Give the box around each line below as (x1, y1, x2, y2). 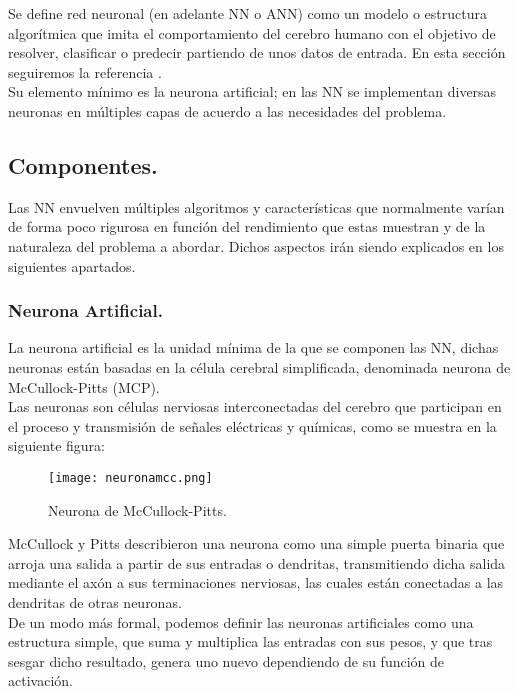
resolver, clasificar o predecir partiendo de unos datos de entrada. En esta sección (8, 42, 506, 63)
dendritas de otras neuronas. (8, 591, 182, 612)
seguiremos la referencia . (8, 61, 162, 82)
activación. (8, 670, 73, 691)
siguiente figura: (8, 435, 105, 456)
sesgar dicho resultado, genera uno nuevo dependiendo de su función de (8, 650, 445, 671)
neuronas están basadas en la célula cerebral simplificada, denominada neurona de (8, 356, 511, 377)
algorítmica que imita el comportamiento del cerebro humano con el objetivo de (8, 22, 496, 43)
